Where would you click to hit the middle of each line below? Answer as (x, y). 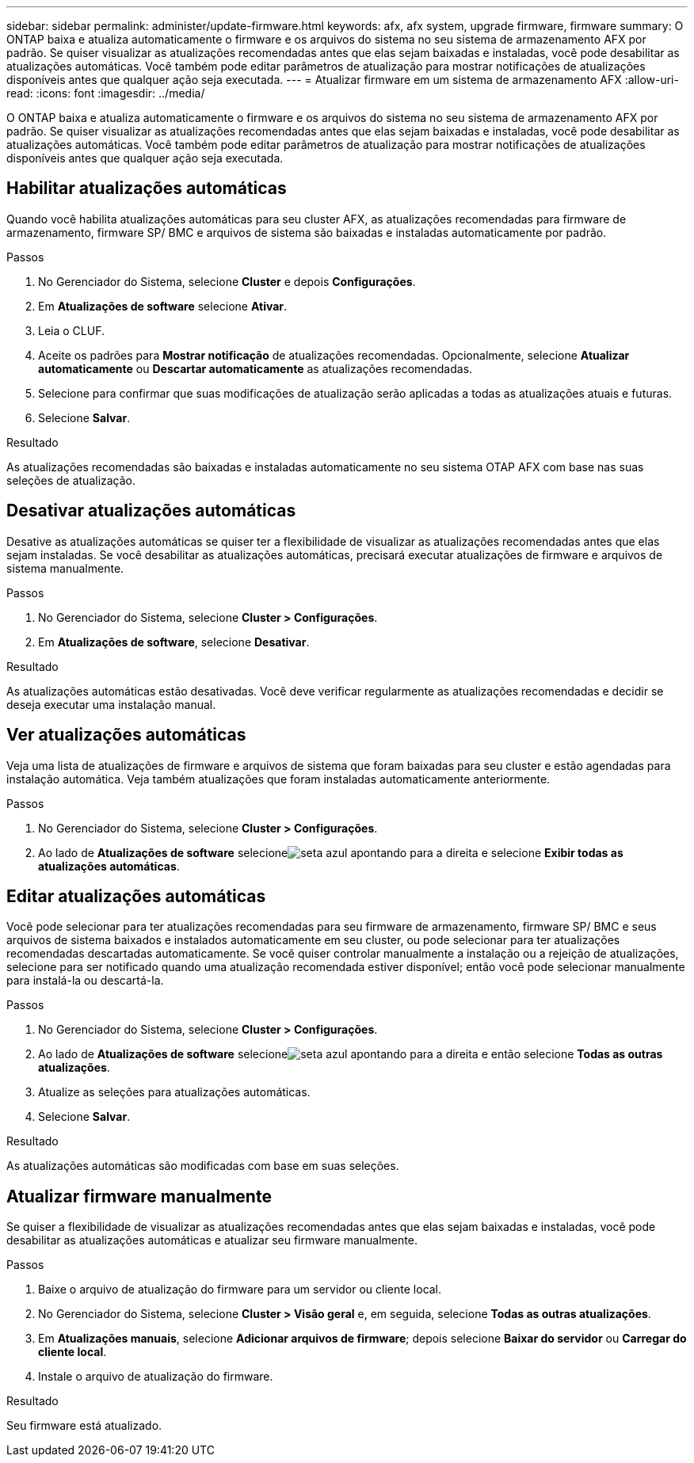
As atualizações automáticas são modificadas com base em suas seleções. (203, 1166)
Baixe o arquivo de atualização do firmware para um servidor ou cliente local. (240, 1290)
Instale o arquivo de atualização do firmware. (156, 1377)
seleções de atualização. (71, 480)
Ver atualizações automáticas (126, 735)
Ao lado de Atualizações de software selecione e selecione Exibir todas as (331, 852)
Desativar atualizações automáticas (151, 511)
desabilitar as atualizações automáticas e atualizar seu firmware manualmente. (212, 1240)
